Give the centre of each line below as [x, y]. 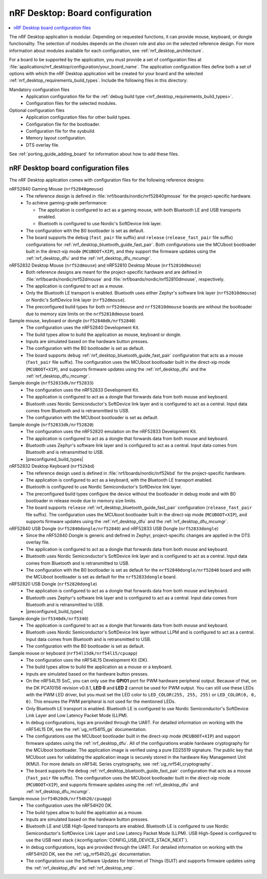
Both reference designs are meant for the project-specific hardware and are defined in [114, 272]
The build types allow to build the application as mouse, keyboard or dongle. [104, 335]
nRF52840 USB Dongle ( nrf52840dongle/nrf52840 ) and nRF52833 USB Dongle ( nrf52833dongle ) [114, 528]
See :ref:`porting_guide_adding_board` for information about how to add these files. [94, 154]
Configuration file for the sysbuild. [61, 131]
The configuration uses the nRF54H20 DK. [69, 806]
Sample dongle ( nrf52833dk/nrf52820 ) [51, 424]
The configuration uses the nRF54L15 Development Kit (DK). [87, 660]
